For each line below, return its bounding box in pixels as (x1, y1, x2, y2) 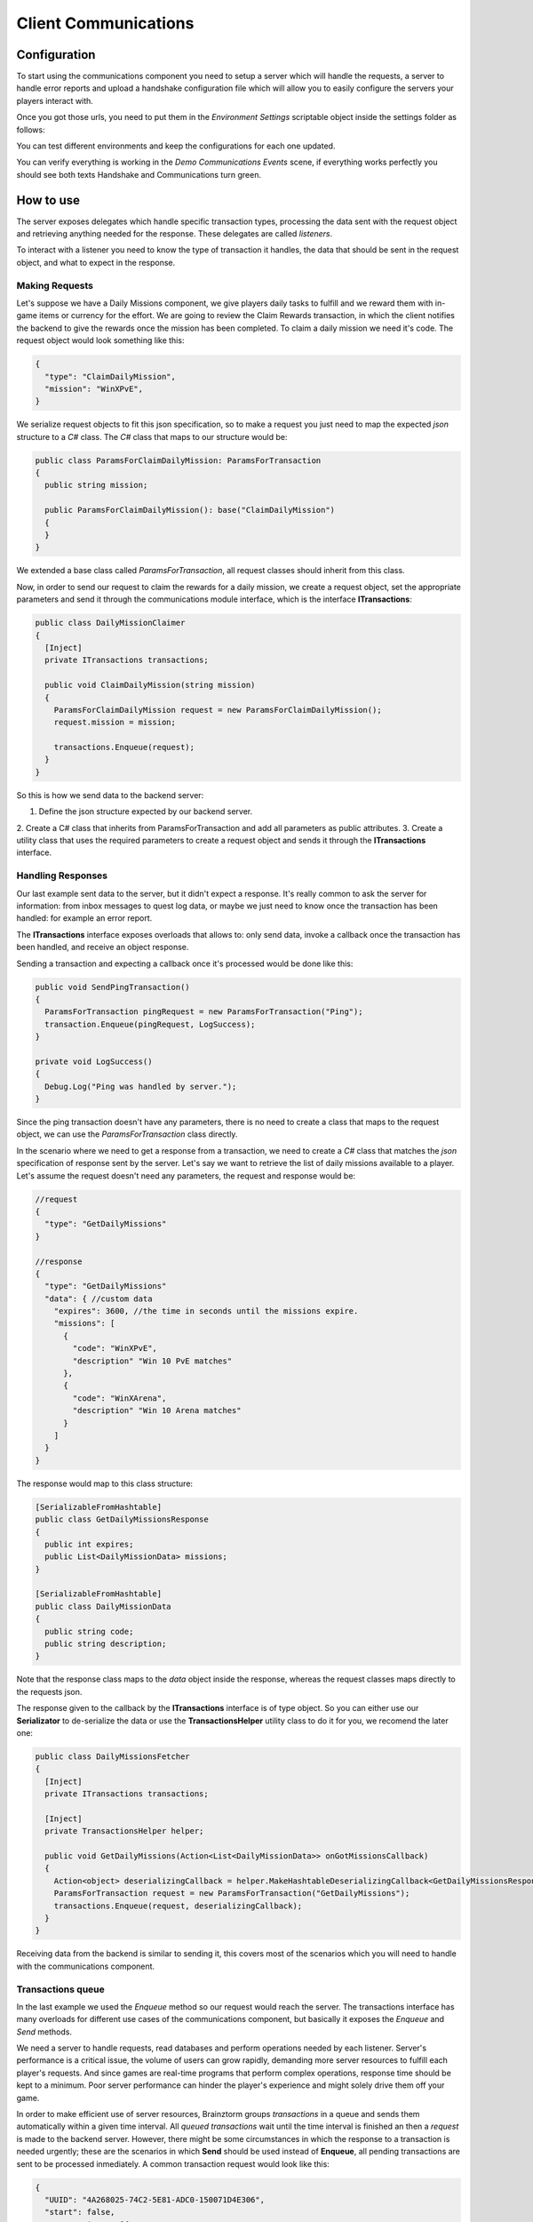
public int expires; (44, 1539, 134, 1549)
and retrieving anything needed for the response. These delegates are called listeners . (16, 228, 333, 239)
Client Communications (16, 13, 195, 33)
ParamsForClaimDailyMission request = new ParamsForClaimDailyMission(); (53, 705, 382, 715)
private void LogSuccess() (35, 1056, 153, 1067)
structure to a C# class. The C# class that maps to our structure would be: (16, 431, 288, 442)
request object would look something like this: (16, 335, 185, 346)
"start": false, (44, 2207, 115, 2218)
